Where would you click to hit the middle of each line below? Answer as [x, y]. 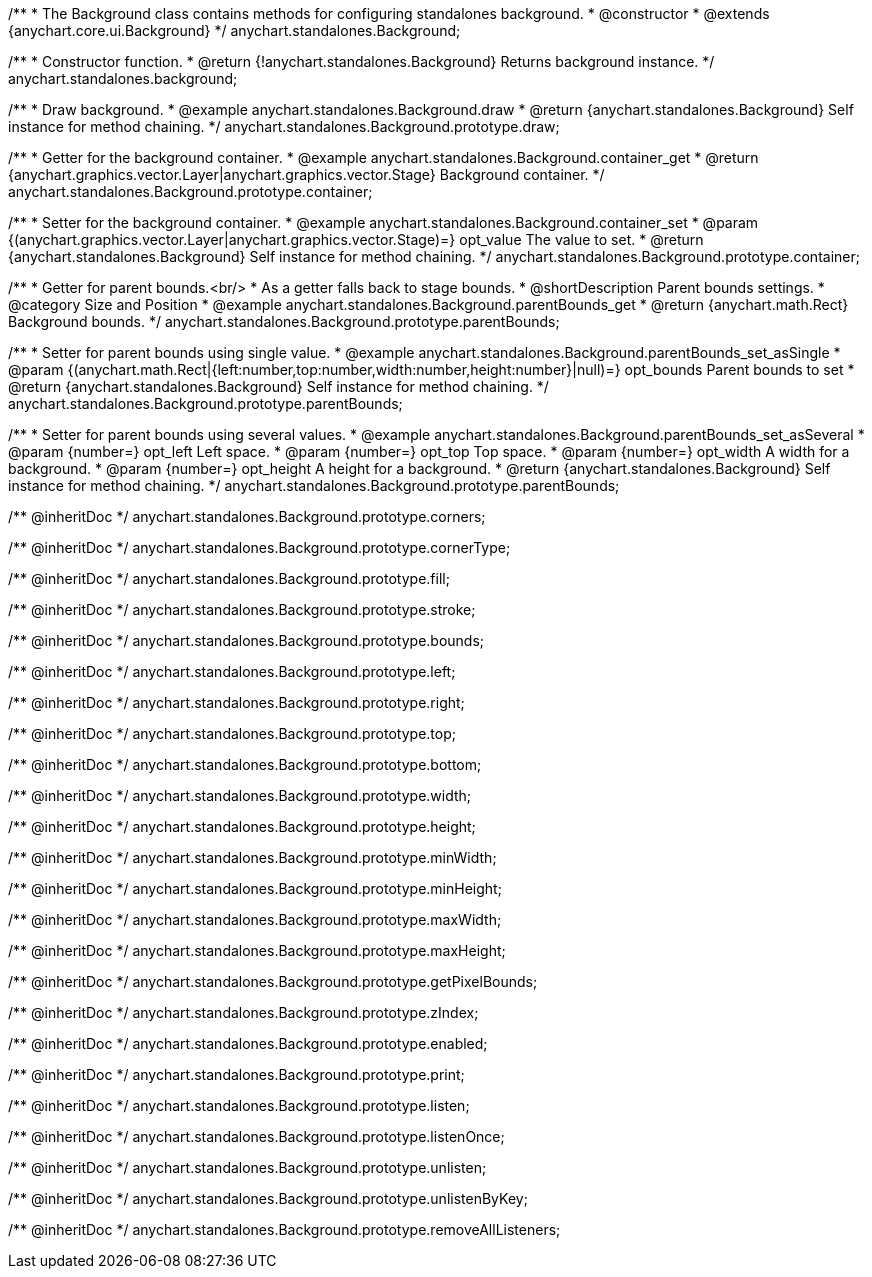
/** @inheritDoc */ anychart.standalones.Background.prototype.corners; [247, 516]
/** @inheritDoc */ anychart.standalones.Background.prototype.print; [236, 1074]
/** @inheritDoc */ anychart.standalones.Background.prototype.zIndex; [243, 1012]
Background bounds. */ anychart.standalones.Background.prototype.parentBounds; [284, 321]
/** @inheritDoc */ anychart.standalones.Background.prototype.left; [232, 671]
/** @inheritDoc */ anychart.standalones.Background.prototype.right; [236, 702]
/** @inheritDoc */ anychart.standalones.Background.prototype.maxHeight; [257, 950]
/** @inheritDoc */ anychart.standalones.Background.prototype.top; [232, 733]
